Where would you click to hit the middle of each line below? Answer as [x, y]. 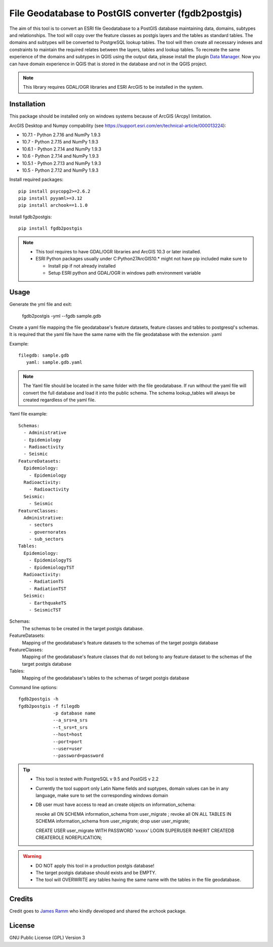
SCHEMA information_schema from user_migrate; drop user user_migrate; [113, 821]
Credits [21, 899]
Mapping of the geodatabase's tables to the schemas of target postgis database [106, 678]
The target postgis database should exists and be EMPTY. [96, 873]
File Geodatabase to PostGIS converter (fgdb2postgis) [126, 13]
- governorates [48, 532]
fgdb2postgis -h [38, 699]
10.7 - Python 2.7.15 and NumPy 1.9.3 [60, 142]
